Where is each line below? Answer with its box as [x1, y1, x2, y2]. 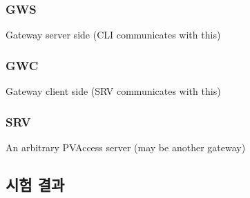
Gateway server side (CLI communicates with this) [6, 27, 221, 42]
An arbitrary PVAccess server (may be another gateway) [6, 140, 246, 154]
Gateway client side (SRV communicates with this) [6, 84, 221, 98]
